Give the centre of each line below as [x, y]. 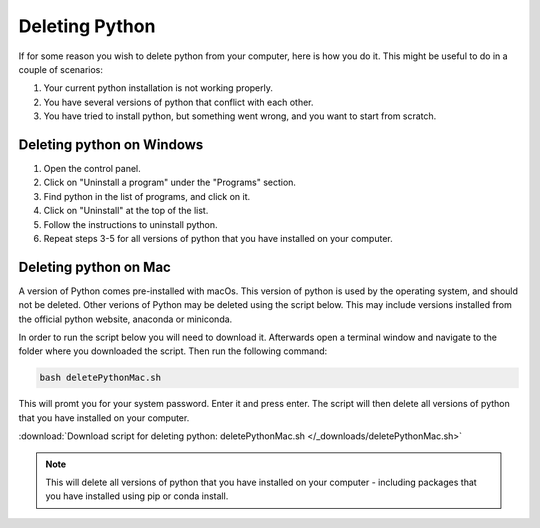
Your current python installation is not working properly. [158, 88]
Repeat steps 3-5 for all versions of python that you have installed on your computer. [218, 238]
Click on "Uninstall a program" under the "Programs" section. [170, 182]
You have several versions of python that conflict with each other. [178, 102]
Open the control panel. [92, 169]
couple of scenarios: [61, 69]
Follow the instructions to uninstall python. [131, 224]
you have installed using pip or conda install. [137, 496]
